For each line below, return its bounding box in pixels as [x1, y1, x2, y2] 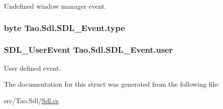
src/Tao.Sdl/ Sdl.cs [4, 95, 59, 105]
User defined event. [4, 62, 61, 73]
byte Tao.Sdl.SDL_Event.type [4, 21, 125, 33]
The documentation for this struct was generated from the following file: [4, 79, 220, 89]
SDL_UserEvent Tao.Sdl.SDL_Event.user [4, 44, 173, 56]
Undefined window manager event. [4, 1, 107, 11]
